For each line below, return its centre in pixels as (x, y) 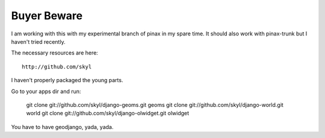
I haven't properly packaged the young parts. (67, 80)
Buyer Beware (47, 16)
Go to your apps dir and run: (46, 91)
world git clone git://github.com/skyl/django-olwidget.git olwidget (108, 113)
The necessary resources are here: (55, 53)
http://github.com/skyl (57, 67)
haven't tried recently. (38, 41)
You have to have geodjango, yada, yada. (62, 127)
